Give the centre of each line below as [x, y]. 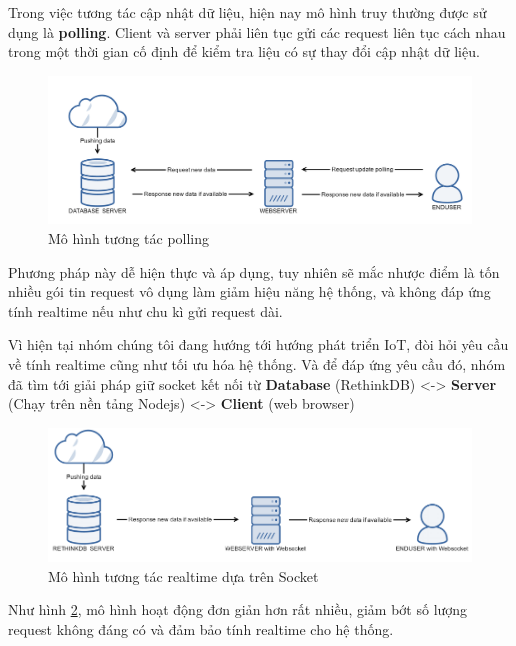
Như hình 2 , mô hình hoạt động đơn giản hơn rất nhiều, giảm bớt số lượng [238, 609]
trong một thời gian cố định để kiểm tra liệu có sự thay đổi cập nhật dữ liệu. [244, 51]
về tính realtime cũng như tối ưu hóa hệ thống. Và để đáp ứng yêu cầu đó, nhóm [257, 363]
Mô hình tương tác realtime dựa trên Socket [183, 575]
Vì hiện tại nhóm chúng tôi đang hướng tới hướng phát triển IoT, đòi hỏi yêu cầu [258, 344]
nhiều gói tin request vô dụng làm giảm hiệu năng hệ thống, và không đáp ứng [249, 291]
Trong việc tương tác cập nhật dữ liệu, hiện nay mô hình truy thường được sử [247, 12]
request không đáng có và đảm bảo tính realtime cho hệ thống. [201, 628]
